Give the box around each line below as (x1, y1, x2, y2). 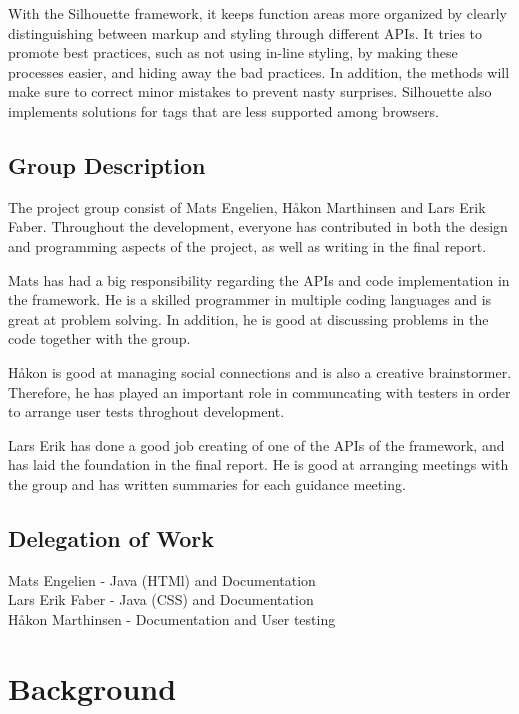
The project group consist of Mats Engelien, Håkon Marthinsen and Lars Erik (8, 196, 486, 217)
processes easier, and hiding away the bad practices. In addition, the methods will (8, 61, 510, 82)
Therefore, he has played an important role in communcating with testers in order (8, 381, 511, 402)
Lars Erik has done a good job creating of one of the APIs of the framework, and (8, 434, 505, 455)
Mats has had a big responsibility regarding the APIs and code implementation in (8, 269, 510, 290)
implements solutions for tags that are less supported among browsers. (8, 100, 439, 121)
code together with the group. (8, 328, 191, 349)
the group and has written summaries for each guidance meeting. (8, 473, 406, 494)
